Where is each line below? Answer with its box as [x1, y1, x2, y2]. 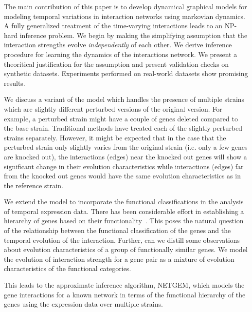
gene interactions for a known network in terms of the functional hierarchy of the [4, 289, 246, 299]
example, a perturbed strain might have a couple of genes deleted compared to [4, 113, 238, 123]
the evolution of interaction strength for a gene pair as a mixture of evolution [4, 253, 234, 264]
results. [4, 78, 25, 88]
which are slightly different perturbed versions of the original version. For [4, 103, 222, 114]
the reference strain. [4, 180, 63, 190]
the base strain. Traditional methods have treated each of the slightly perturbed [4, 123, 243, 133]
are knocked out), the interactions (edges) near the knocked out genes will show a [4, 151, 247, 161]
